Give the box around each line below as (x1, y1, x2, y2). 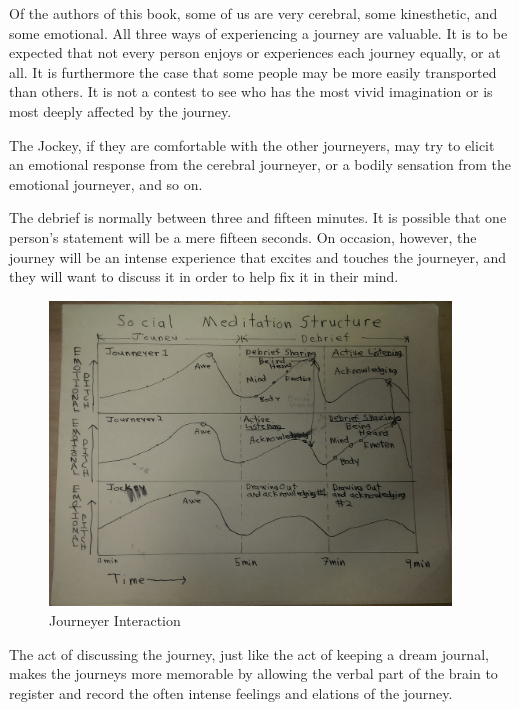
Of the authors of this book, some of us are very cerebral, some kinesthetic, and (9, 3, 498, 23)
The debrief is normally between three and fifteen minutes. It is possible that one (9, 207, 507, 228)
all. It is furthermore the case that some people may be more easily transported (9, 61, 497, 82)
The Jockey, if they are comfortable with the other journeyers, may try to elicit (9, 134, 495, 155)
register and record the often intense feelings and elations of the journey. (9, 682, 453, 703)
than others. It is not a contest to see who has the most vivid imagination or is (9, 81, 493, 102)
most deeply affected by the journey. (9, 100, 232, 121)
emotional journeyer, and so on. (9, 173, 203, 194)
